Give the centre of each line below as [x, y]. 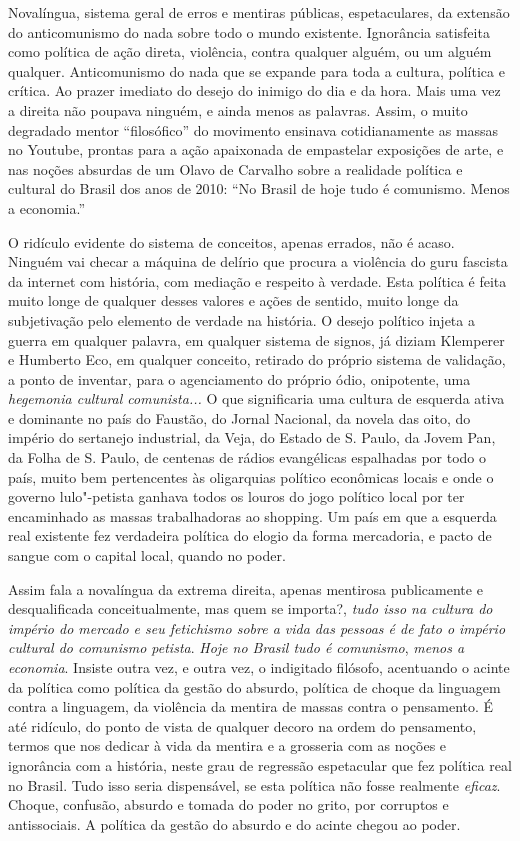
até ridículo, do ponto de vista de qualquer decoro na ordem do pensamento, [242, 725]
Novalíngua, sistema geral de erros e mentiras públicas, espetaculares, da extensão [259, 12]
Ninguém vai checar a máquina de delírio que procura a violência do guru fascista [258, 261]
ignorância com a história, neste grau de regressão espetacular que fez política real [260, 764]
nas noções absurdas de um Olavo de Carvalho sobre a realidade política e [235, 168]
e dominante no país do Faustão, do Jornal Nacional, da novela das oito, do [239, 417]
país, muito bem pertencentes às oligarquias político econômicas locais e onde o [251, 476]
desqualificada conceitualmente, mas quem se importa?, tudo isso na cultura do [250, 608]
